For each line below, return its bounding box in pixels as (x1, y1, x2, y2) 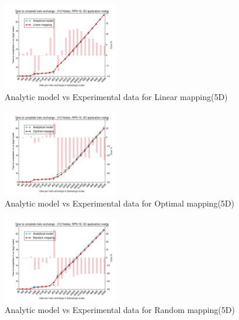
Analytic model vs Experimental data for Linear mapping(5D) (5, 91, 228, 103)
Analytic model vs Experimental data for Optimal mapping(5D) (5, 197, 234, 209)
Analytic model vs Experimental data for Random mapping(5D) (5, 304, 235, 316)
